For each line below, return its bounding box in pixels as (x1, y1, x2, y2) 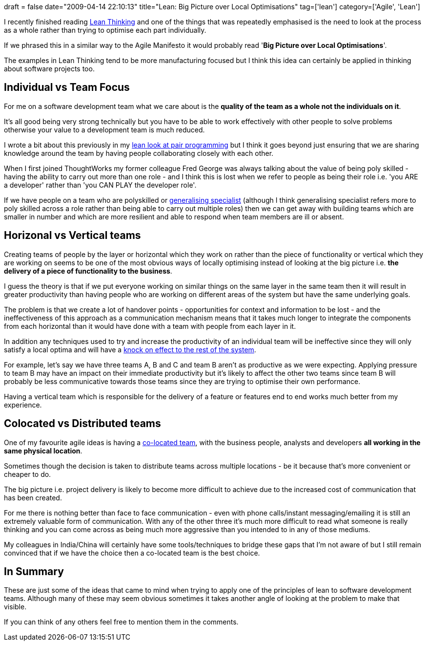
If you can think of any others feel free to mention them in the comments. (4, 618, 239, 626)
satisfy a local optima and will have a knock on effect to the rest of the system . (4, 345, 256, 354)
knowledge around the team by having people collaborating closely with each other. (4, 149, 274, 157)
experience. (4, 400, 42, 409)
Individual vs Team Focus (4, 81, 130, 94)
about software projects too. (4, 64, 95, 73)
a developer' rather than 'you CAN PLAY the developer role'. (4, 180, 197, 189)
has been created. (4, 493, 62, 502)
